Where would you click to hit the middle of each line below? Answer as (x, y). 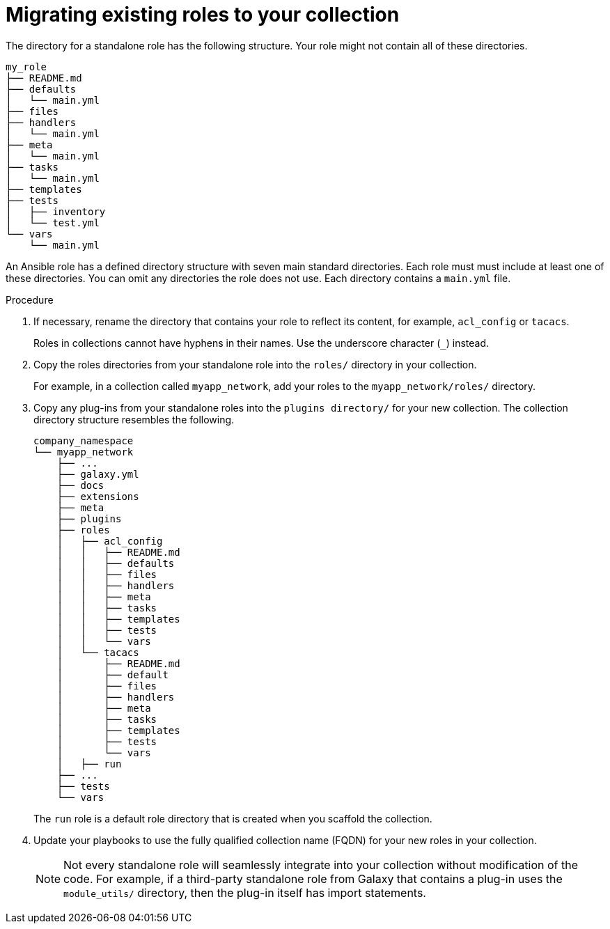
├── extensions (98, 496)
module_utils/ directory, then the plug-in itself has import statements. (245, 892)
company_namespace (84, 440)
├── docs (80, 485)
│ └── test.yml (53, 223)
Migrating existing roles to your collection (203, 15)
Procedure (30, 299)
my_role (26, 67)
